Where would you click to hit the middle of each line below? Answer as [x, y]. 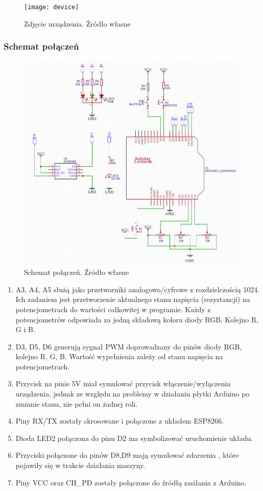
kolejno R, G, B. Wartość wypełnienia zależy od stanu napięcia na [119, 356]
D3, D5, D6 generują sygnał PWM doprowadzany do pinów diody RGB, [129, 346]
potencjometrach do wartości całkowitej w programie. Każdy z [113, 309]
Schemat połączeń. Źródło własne [77, 272]
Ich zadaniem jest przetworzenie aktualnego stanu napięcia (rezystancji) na [133, 299]
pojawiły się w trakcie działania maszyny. [80, 465]
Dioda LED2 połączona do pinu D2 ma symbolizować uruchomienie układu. [134, 438]
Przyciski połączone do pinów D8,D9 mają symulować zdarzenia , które [127, 455]
